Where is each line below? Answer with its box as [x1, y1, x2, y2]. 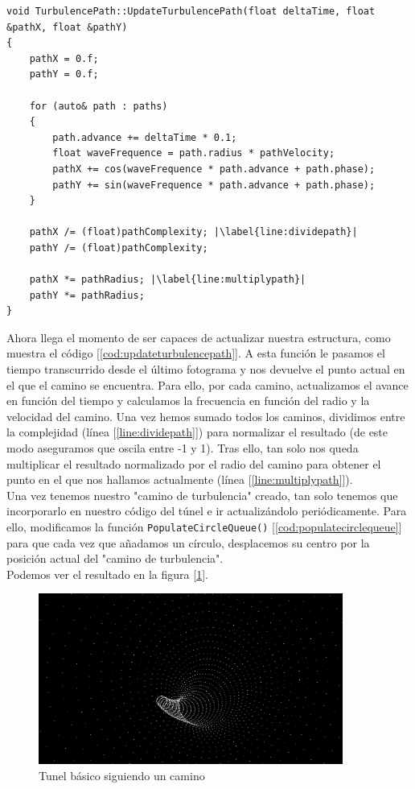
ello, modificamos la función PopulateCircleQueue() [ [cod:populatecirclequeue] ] [6, 518, 402, 535]
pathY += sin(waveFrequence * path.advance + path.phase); [52, 179, 376, 191]
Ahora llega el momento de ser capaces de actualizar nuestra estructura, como [6, 328, 391, 345]
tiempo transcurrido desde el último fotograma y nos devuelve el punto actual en [6, 361, 405, 378]
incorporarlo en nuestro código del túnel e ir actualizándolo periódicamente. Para [6, 502, 407, 519]
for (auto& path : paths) [29, 100, 168, 112]
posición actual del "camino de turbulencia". [6, 550, 224, 567]
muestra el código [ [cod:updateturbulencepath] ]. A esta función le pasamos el [6, 345, 385, 361]
